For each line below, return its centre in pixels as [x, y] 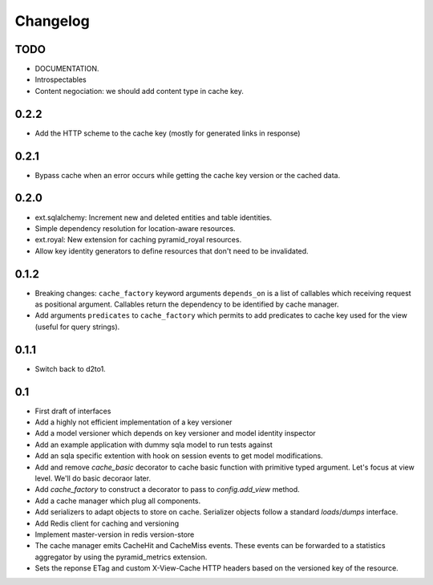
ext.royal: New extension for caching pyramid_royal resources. [138, 240]
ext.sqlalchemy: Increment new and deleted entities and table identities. [154, 217]
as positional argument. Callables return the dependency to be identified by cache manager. [187, 304]
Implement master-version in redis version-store [115, 534]
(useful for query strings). [77, 327]
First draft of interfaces [73, 411]
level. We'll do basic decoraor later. [93, 478]
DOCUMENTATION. [67, 69]
